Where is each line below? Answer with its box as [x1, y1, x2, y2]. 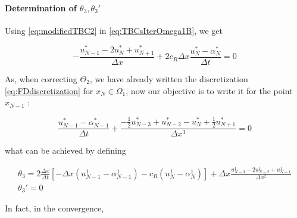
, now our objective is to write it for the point [126, 84, 293, 96]
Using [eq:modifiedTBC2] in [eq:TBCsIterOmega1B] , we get [5, 24, 223, 36]
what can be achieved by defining [5, 144, 126, 157]
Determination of [5, 1, 77, 14]
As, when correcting [5, 72, 77, 85]
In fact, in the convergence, [5, 202, 104, 214]
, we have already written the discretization [89, 72, 248, 85]
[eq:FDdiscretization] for [5, 84, 93, 96]
